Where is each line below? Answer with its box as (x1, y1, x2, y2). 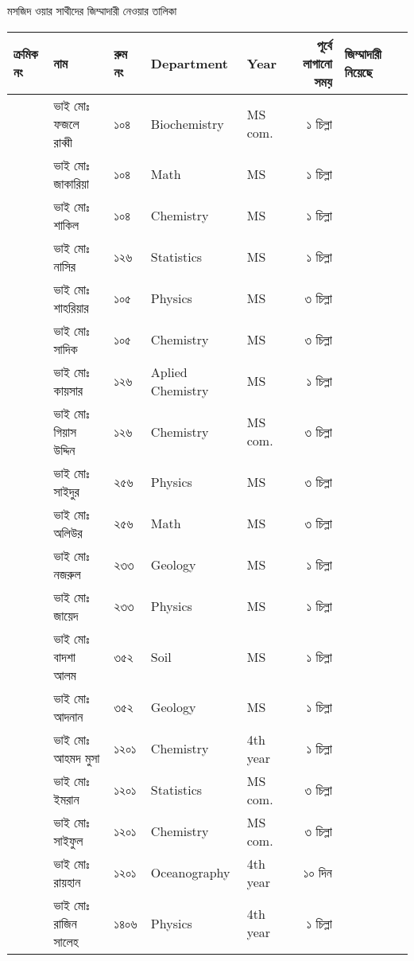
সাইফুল (53, 831, 83, 850)
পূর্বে (316, 35, 332, 54)
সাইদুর (53, 481, 79, 500)
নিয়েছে (344, 63, 373, 82)
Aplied (150, 362, 188, 381)
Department (150, 53, 228, 72)
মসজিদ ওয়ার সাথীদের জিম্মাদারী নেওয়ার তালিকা (7, 2, 177, 18)
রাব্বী (53, 132, 72, 151)
